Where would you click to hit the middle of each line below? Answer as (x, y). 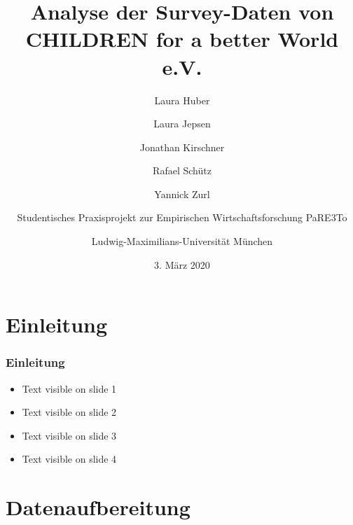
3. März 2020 (182, 264)
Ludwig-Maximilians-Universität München (182, 241)
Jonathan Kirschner (182, 147)
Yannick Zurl (182, 194)
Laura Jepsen (182, 124)
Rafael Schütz (182, 170)
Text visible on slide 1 (69, 388)
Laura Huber (182, 100)
